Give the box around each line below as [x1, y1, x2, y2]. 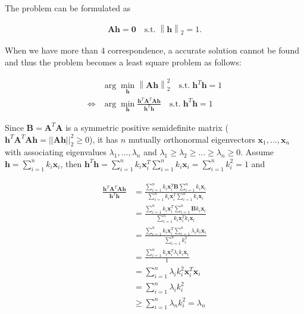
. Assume [240, 146, 274, 158]
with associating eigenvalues [5, 146, 106, 158]
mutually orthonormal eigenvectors [129, 133, 255, 145]
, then [60, 157, 82, 169]
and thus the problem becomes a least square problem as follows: [5, 56, 242, 68]
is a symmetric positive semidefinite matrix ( [65, 121, 228, 133]
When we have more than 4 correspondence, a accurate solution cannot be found [5, 44, 299, 56]
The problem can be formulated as [5, 2, 131, 14]
